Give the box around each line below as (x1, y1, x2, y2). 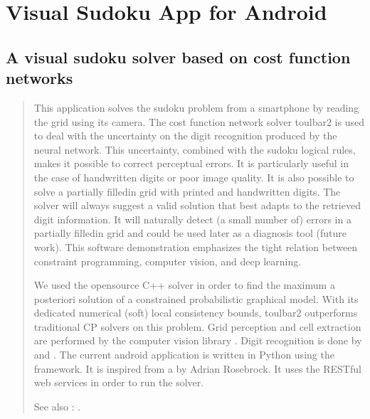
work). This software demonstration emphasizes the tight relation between (33, 239, 358, 254)
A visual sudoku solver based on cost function (6, 46, 351, 68)
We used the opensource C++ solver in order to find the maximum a (33, 277, 335, 292)
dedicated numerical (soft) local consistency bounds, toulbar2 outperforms (33, 305, 358, 320)
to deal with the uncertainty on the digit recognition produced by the (33, 128, 337, 143)
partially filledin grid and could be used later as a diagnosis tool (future (33, 226, 347, 240)
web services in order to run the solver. (33, 375, 204, 390)
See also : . (33, 398, 81, 413)
